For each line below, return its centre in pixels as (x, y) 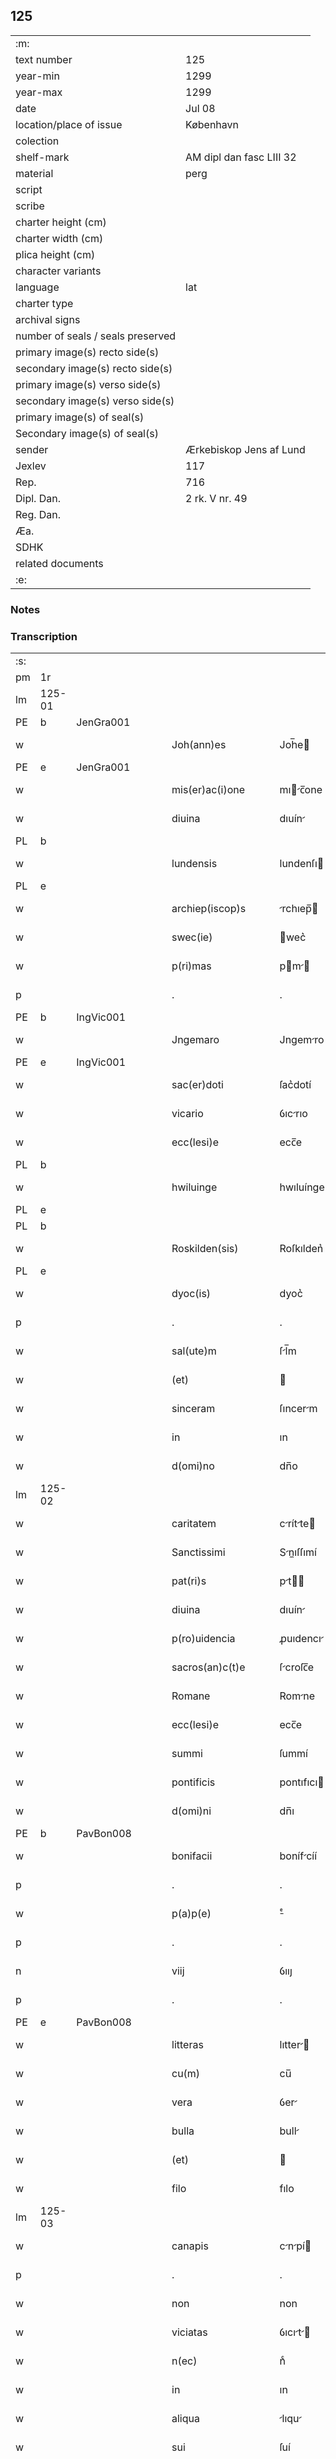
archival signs (48, 319)
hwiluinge (194, 1187)
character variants (58, 271)
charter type (44, 303)
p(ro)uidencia (203, 1639)
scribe (30, 206)
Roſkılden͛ (301, 1249)
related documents (59, 563)
